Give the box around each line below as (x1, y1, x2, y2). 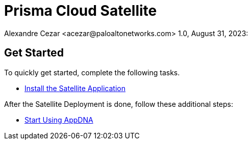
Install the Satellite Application (24, 83, 125, 93)
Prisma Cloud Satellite (4, 2, 157, 19)
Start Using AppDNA (24, 115, 93, 124)
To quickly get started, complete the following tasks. (4, 68, 180, 77)
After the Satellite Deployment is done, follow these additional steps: (4, 99, 234, 108)
